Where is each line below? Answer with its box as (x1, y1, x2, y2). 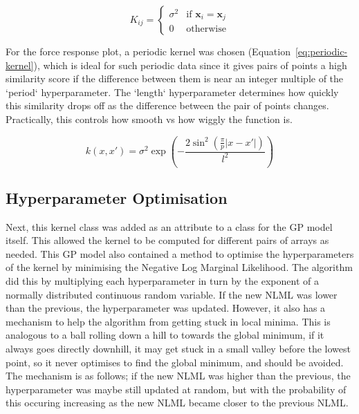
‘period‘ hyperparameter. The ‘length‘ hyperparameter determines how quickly (6, 84, 339, 99)
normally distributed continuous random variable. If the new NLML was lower (6, 287, 338, 301)
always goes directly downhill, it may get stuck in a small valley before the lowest (6, 341, 351, 356)
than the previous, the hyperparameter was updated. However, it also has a (6, 301, 326, 315)
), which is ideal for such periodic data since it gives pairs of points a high (33, 57, 347, 72)
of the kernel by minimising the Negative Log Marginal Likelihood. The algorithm (6, 260, 353, 274)
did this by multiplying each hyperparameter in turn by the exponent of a (6, 274, 319, 288)
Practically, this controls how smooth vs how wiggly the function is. (6, 111, 293, 126)
